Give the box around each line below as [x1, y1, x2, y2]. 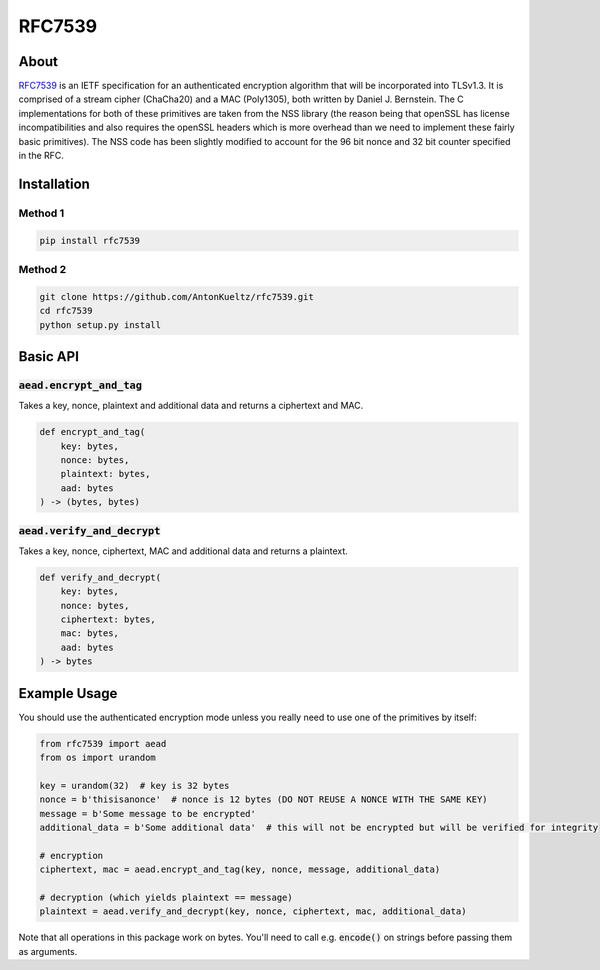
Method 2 [18, 262, 67, 276]
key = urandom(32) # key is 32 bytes [39, 780, 230, 791]
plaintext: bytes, [60, 468, 151, 480]
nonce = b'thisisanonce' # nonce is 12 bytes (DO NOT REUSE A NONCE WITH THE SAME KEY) [39, 794, 489, 805]
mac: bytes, [60, 628, 120, 639]
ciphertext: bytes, [60, 614, 157, 625]
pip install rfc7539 [39, 235, 140, 246]
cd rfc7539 [39, 305, 93, 317]
